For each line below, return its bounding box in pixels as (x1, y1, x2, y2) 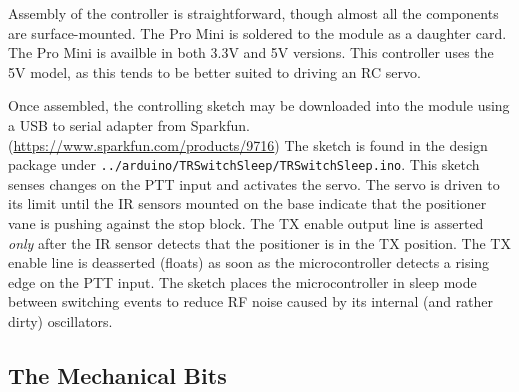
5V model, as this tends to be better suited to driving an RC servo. (8, 61, 421, 82)
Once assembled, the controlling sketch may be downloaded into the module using (8, 95, 510, 116)
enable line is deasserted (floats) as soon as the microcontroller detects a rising (8, 252, 490, 273)
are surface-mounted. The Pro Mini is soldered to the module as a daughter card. (8, 22, 507, 43)
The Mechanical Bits (8, 359, 227, 390)
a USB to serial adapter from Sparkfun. (8, 114, 250, 135)
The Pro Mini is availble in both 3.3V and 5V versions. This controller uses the (8, 42, 494, 63)
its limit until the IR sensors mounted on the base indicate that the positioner (8, 193, 487, 214)
